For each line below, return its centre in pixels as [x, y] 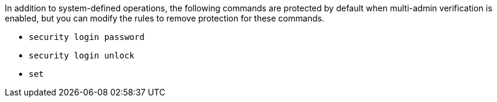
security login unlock [82, 55]
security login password [87, 37]
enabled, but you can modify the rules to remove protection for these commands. [165, 18]
